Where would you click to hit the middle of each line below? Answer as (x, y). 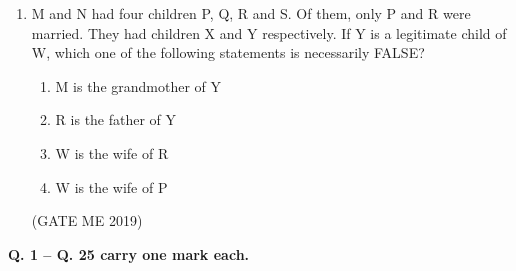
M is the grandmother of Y (138, 85)
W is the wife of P (111, 186)
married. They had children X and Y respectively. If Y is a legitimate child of (269, 32)
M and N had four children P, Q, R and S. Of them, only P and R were (251, 13)
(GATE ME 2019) (87, 220)
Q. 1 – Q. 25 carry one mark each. (129, 253)
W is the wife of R (112, 152)
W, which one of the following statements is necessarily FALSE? (228, 52)
